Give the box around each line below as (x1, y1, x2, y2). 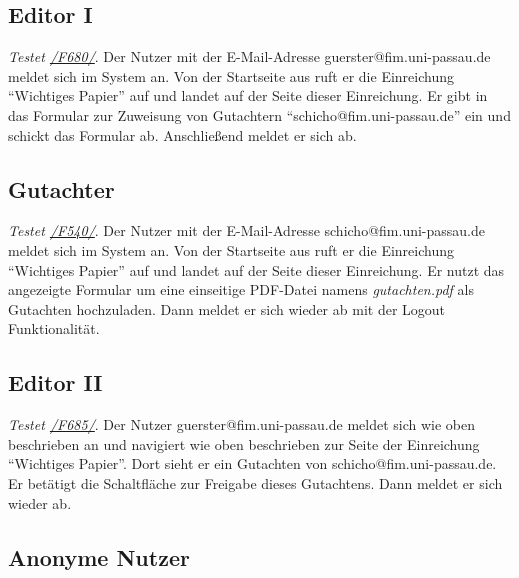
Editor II (8, 367, 103, 398)
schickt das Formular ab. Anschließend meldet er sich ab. (8, 124, 357, 145)
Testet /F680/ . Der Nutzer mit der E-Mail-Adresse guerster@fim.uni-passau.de (8, 46, 491, 67)
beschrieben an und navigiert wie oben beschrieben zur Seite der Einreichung (8, 433, 480, 454)
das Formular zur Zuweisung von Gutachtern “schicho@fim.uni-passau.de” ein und (8, 104, 511, 125)
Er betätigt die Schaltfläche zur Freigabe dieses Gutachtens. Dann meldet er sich (8, 472, 503, 493)
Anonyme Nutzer (8, 541, 190, 572)
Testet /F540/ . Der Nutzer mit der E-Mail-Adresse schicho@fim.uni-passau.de (8, 220, 485, 241)
